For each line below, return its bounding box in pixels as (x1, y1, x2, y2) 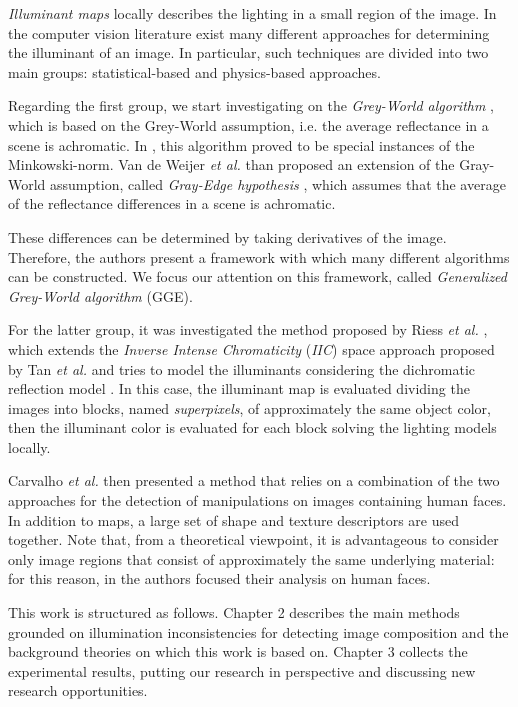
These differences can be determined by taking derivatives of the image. (8, 226, 447, 247)
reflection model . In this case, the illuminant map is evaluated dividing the (8, 378, 470, 399)
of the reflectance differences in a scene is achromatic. (8, 193, 336, 214)
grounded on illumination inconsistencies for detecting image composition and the (8, 621, 509, 642)
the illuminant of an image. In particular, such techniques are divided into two (8, 42, 489, 63)
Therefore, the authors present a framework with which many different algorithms (8, 246, 510, 267)
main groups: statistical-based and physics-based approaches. (8, 61, 381, 82)
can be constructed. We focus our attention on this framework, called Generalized (8, 266, 507, 287)
